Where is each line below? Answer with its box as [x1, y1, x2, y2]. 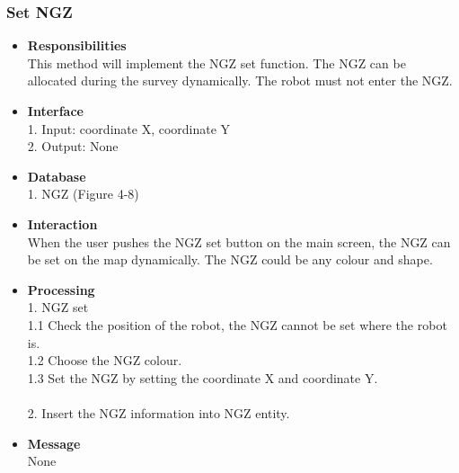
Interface [27, 102, 84, 120]
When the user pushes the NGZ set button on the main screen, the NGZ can [27, 232, 451, 251]
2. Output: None [27, 137, 119, 156]
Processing [27, 280, 95, 299]
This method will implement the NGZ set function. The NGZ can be [27, 53, 406, 72]
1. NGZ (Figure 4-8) [27, 184, 139, 203]
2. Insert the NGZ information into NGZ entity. [27, 403, 290, 422]
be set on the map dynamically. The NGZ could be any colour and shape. [27, 250, 433, 269]
